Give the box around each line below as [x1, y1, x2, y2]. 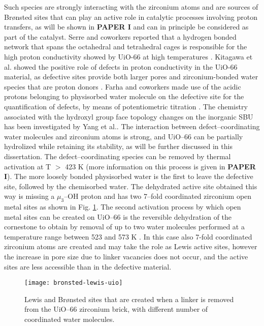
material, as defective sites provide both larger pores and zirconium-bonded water [4, 71, 258, 82]
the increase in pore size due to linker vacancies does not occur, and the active [4, 251, 248, 262]
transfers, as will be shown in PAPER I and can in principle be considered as [4, 21, 249, 32]
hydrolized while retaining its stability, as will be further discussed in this [4, 141, 233, 152]
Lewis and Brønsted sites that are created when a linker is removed [24, 293, 234, 304]
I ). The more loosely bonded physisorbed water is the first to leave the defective [4, 171, 253, 182]
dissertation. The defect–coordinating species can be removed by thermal [4, 151, 231, 161]
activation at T [4, 161, 51, 171]
